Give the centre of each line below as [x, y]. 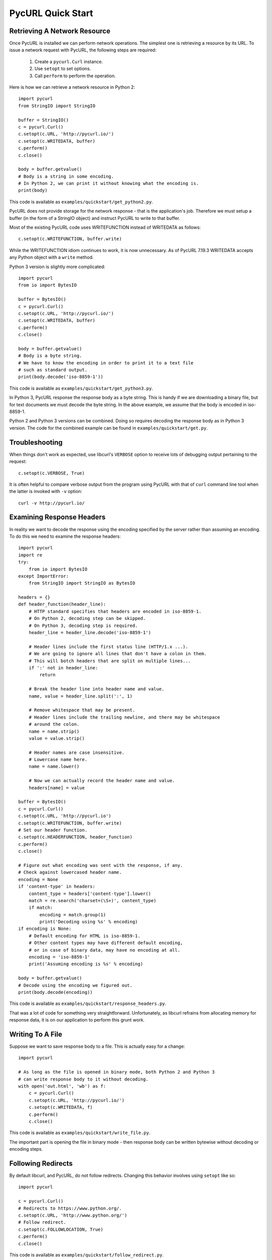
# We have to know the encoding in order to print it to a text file [106, 363]
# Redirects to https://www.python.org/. [70, 1208]
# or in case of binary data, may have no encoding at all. [105, 950]
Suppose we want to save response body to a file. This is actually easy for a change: [97, 1046]
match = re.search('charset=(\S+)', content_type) [92, 900]
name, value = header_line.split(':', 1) [81, 696]
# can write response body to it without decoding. [83, 1079]
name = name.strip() [54, 731]
